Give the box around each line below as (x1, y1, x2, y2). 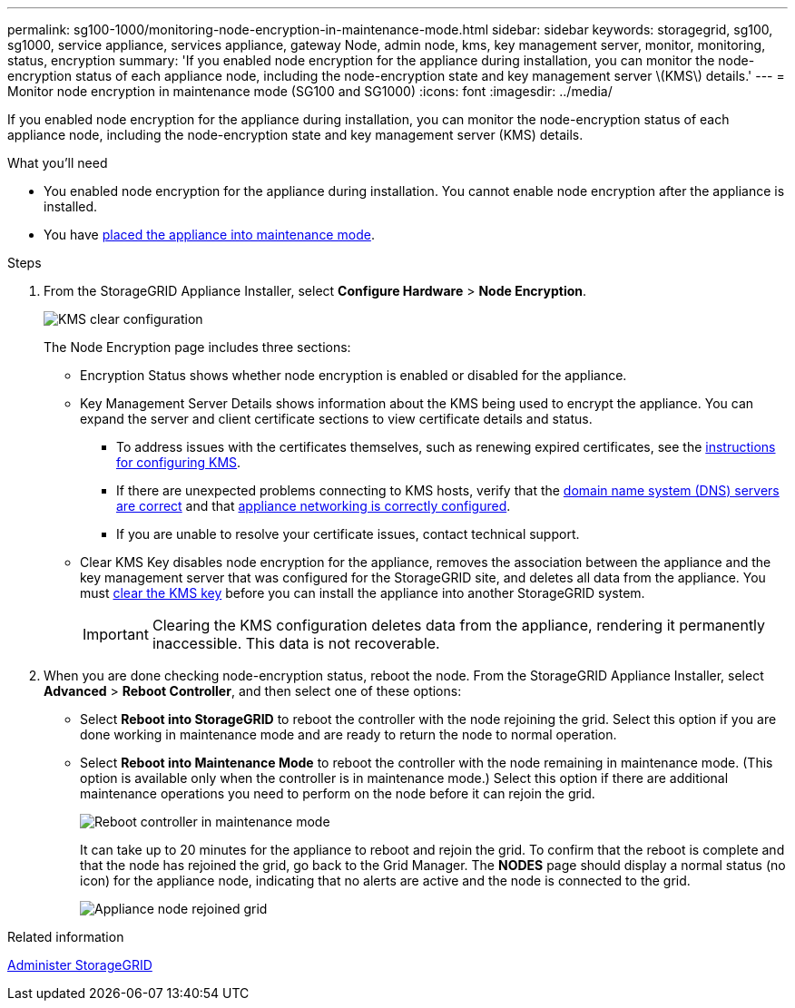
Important (83, 625, 149, 643)
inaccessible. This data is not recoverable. (152, 634, 440, 652)
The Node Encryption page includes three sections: (44, 339, 351, 355)
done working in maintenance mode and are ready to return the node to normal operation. (80, 727, 617, 742)
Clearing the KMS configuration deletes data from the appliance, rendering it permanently (152, 616, 766, 634)
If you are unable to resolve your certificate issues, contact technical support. (116, 526, 580, 542)
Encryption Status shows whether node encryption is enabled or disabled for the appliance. (80, 367, 627, 383)
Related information (7, 929, 124, 944)
